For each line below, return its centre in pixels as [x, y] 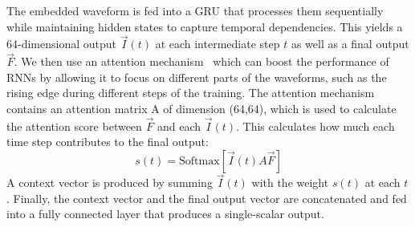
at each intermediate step [218, 44]
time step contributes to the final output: [108, 142]
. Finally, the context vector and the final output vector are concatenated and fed [207, 198]
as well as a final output [350, 44]
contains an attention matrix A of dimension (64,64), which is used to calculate [201, 108]
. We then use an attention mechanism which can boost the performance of [201, 61]
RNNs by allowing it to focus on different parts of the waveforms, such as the [197, 77]
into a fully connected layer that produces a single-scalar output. [165, 214]
